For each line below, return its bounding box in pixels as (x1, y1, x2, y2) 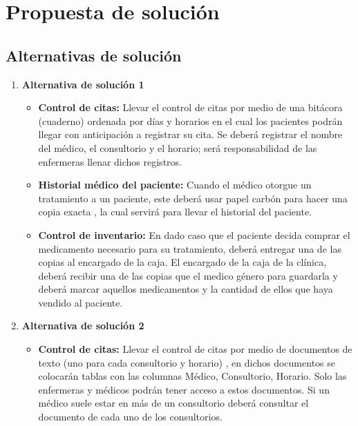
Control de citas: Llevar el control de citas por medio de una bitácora (38, 100, 343, 115)
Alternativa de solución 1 (21, 77, 144, 91)
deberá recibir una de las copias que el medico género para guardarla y (38, 268, 338, 282)
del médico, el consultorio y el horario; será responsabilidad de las (38, 140, 317, 155)
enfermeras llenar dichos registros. (38, 154, 182, 168)
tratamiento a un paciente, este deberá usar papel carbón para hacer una (38, 191, 348, 205)
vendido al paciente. (38, 295, 123, 309)
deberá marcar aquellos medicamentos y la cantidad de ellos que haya (38, 282, 333, 296)
